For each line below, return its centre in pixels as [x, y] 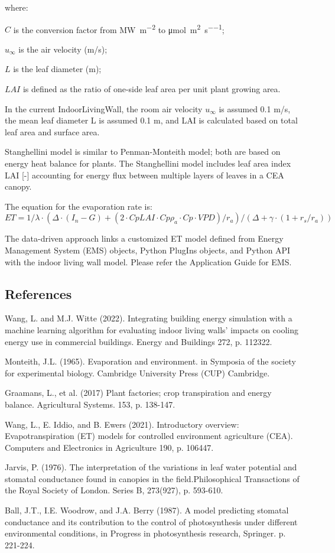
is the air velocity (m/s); [63, 49]
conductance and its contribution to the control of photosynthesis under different [151, 521]
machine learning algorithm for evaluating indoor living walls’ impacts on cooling [152, 329]
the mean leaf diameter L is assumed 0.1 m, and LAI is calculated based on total [151, 120]
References [38, 293]
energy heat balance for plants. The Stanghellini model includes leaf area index [148, 163]
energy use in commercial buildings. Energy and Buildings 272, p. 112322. [139, 341]
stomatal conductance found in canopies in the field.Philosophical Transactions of [152, 478]
